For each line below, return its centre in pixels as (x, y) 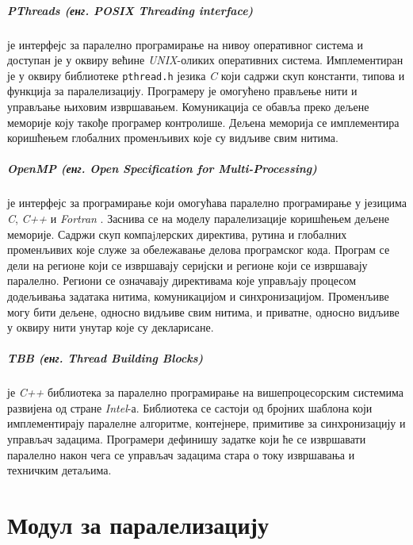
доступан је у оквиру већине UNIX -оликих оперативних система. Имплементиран (205, 60)
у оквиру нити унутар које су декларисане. (111, 327)
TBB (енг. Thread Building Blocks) (105, 358)
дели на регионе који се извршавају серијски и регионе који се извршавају (187, 265)
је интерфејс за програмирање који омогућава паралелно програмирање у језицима (207, 203)
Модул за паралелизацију (138, 524)
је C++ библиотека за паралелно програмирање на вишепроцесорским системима (206, 392)
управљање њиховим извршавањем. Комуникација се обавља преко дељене (188, 106)
